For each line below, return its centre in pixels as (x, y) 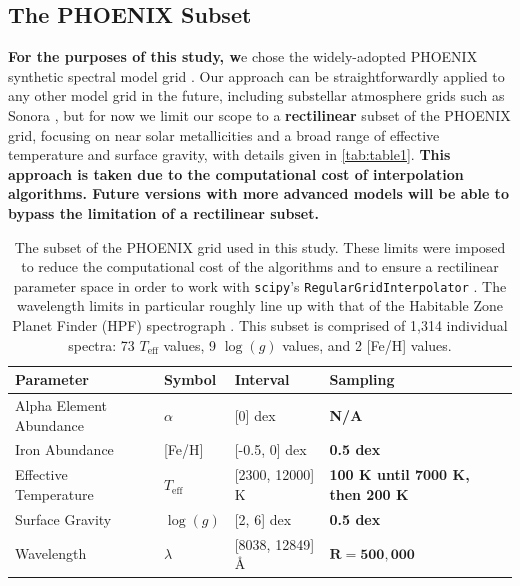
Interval (262, 379)
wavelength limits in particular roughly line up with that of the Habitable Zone (260, 305)
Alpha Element (61, 405)
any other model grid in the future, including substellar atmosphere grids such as (256, 95)
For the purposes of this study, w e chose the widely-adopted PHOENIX (243, 56)
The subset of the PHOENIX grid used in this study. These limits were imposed (260, 246)
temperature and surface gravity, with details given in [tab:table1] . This (229, 154)
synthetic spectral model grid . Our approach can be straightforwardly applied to (256, 75)
